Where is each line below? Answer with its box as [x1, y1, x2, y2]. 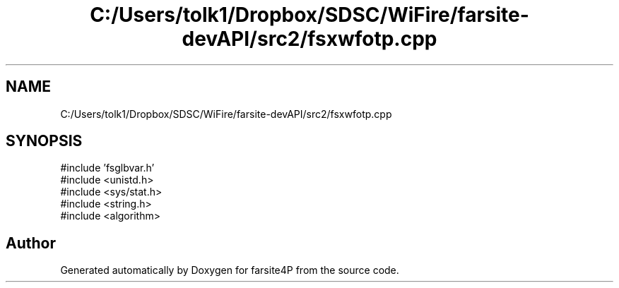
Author [6, 234, 56, 252]
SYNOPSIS [6, 132, 83, 150]
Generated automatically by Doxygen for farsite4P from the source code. [60, 264, 399, 277]
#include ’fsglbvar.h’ [60, 162, 155, 174]
